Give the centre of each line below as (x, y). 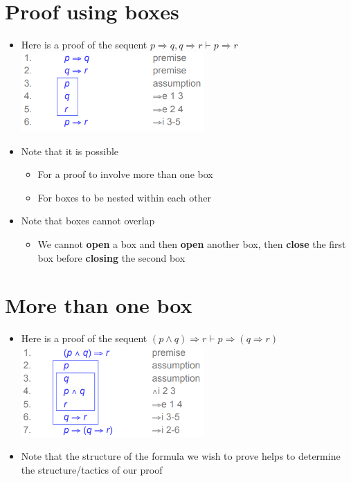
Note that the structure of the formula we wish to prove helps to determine (181, 456)
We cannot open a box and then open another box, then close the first (192, 243)
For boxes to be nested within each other (125, 197)
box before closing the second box (111, 257)
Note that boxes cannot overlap (88, 221)
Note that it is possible (70, 151)
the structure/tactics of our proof (92, 469)
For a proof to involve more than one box (125, 174)
